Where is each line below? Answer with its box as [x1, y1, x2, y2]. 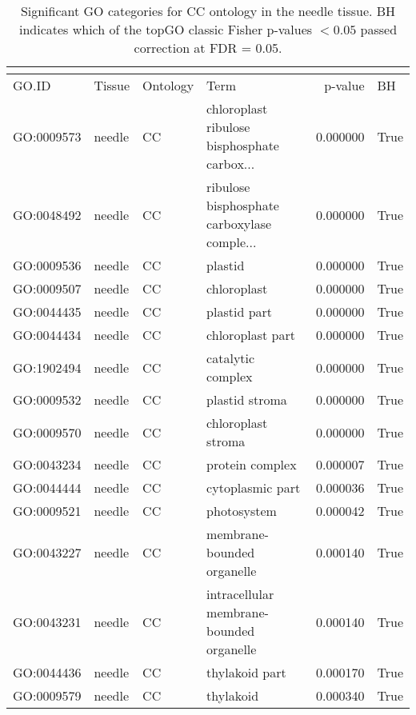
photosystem [206, 501, 277, 520]
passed [360, 20, 398, 38]
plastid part [206, 302, 273, 321]
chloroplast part [206, 326, 295, 344]
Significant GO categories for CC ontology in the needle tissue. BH [20, 2, 396, 20]
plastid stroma [206, 390, 287, 409]
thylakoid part [206, 663, 286, 681]
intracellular [206, 585, 274, 603]
